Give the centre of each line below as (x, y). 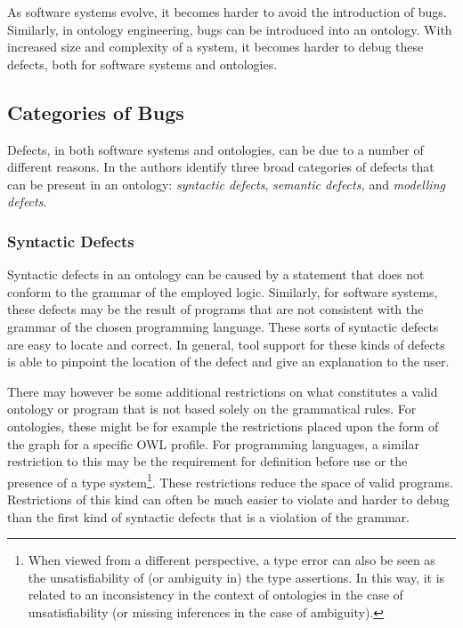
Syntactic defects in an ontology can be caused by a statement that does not (216, 274)
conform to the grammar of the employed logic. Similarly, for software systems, (223, 291)
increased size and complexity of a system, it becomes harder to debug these (215, 47)
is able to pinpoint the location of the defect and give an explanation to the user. (228, 362)
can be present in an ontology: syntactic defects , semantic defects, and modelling (226, 184)
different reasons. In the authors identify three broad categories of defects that (221, 167)
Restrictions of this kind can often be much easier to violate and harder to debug (228, 499)
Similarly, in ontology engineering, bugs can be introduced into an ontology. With (230, 29)
